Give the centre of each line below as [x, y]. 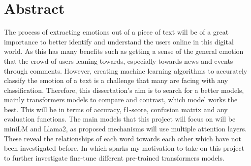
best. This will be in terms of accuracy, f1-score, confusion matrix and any [116, 109]
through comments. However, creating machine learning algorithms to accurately [126, 70]
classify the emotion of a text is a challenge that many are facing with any [116, 80]
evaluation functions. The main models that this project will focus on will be [120, 119]
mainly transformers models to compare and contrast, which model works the [121, 100]
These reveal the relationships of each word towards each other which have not [123, 138]
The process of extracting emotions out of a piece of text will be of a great [116, 32]
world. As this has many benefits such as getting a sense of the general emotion [124, 51]
